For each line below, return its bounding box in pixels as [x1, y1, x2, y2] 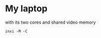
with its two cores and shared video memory [5, 19, 96, 25]
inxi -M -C [5, 29, 28, 34]
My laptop [5, 3, 48, 14]
